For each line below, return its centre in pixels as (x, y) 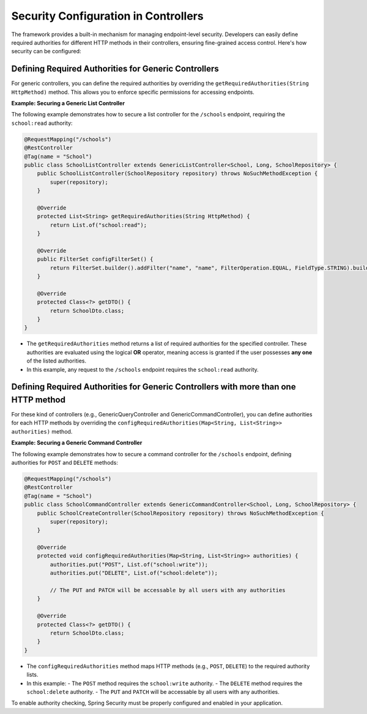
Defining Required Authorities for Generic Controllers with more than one (154, 387)
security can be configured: (46, 51)
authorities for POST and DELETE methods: (65, 462)
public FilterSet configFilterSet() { (95, 259)
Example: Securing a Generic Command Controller (77, 443)
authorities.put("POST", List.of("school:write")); (129, 564)
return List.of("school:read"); (98, 225)
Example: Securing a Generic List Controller (68, 103)
